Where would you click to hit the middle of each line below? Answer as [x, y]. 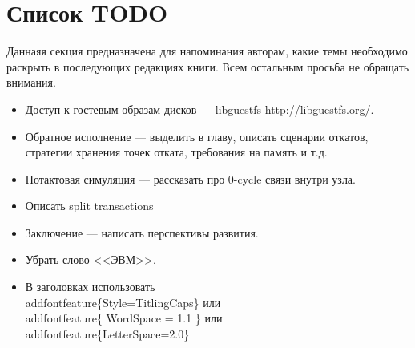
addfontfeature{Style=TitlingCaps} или [123, 302]
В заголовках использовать [90, 287]
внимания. [31, 82]
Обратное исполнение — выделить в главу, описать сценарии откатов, [197, 136]
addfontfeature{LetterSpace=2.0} [107, 333]
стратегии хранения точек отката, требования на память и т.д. [176, 152]
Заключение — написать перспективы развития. [142, 232]
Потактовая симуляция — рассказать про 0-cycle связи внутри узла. [190, 178]
